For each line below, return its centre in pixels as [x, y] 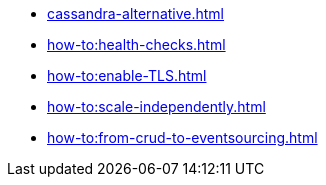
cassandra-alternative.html [136, 13]
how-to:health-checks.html [136, 44]
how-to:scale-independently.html [156, 106]
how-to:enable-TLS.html [127, 75]
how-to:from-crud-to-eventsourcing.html [182, 137]
